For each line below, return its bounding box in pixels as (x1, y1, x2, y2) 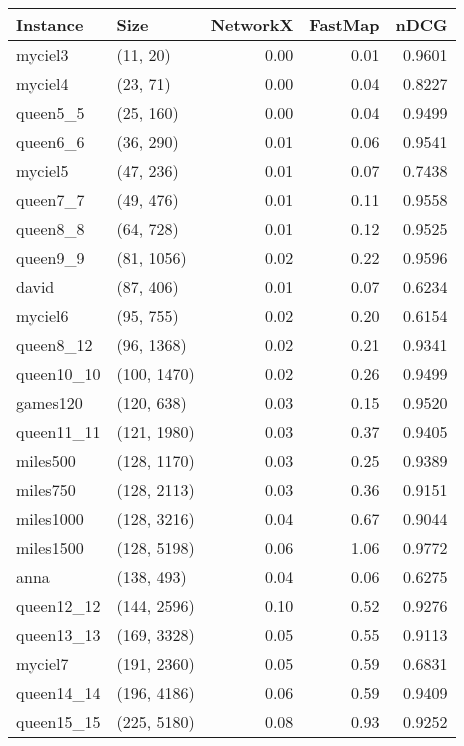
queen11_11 (16, 420, 101, 443)
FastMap (309, 13, 380, 36)
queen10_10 (16, 362, 101, 385)
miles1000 (16, 507, 84, 530)
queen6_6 (16, 130, 85, 153)
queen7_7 (16, 188, 85, 211)
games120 (16, 391, 83, 414)
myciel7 (16, 652, 69, 675)
